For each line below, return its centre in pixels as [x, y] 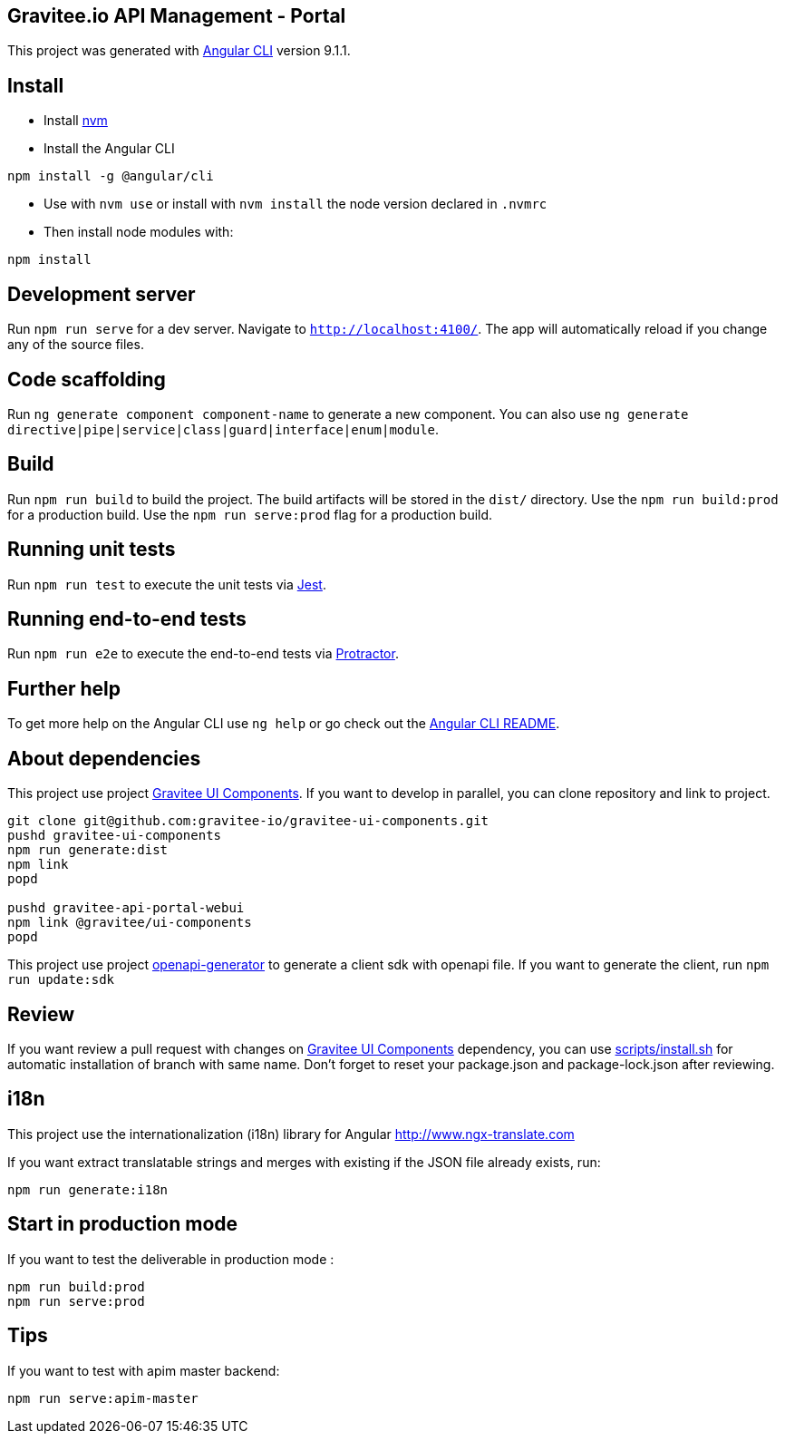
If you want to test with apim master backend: [144, 1370]
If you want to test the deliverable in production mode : [171, 1259]
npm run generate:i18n [88, 1189]
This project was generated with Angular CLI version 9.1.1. [179, 51]
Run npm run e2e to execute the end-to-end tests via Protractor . [203, 654]
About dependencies [104, 758]
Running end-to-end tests [127, 619]
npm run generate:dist [88, 850]
